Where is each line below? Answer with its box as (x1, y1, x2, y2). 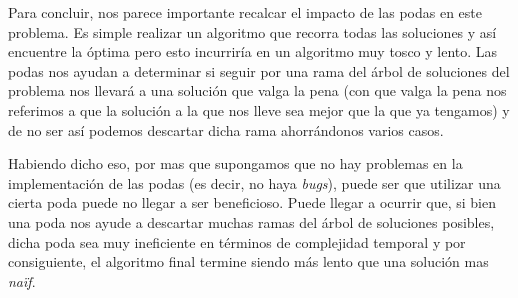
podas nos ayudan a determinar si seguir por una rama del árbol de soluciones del (8, 60, 510, 81)
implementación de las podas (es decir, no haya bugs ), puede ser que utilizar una (8, 172, 501, 193)
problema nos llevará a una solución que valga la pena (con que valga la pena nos (8, 80, 507, 101)
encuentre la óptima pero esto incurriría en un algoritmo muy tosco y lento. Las (8, 41, 498, 62)
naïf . (8, 270, 36, 291)
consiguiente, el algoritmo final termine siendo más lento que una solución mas (8, 251, 489, 272)
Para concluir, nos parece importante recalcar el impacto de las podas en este (8, 2, 482, 22)
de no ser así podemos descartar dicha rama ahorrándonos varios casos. (8, 119, 444, 140)
